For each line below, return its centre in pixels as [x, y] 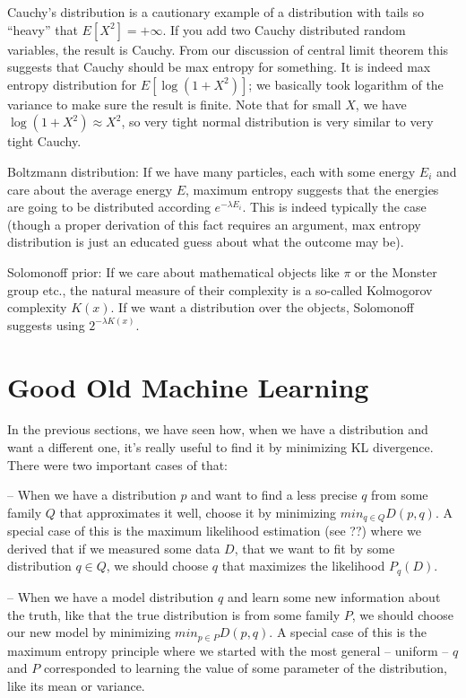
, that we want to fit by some [315, 548]
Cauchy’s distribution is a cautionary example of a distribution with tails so [216, 12]
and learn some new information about [334, 596]
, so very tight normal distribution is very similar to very [277, 122]
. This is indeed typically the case [334, 207]
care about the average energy [90, 189]
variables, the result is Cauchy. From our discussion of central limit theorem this [228, 49]
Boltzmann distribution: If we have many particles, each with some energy [211, 171]
